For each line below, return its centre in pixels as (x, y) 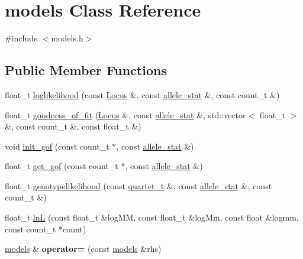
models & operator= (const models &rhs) (83, 249)
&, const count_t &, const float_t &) (73, 126)
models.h (67, 38)
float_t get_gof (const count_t (62, 166)
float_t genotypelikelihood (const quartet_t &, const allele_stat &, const (138, 185)
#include (21, 38)
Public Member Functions (86, 70)
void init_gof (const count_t (57, 146)
